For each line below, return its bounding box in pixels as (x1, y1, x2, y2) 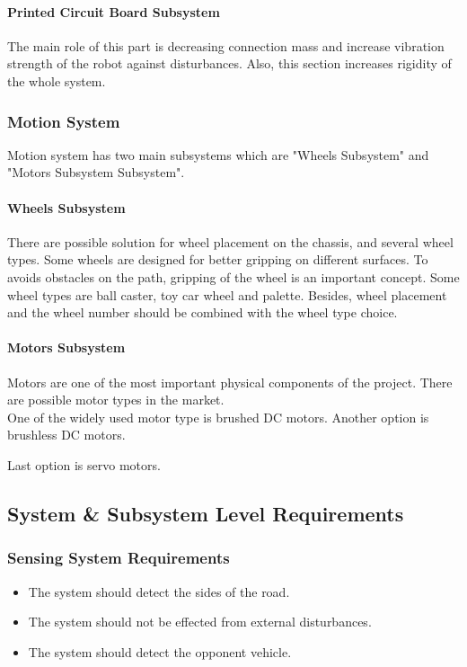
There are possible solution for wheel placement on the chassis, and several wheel (7, 232, 454, 251)
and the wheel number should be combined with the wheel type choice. (7, 303, 398, 322)
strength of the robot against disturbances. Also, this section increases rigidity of (7, 54, 452, 73)
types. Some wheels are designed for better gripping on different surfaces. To (7, 250, 428, 269)
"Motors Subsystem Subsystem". (7, 163, 185, 182)
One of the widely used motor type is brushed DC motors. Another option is (7, 407, 429, 426)
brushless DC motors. (7, 425, 126, 444)
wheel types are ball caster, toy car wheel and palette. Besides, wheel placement (7, 285, 447, 304)
